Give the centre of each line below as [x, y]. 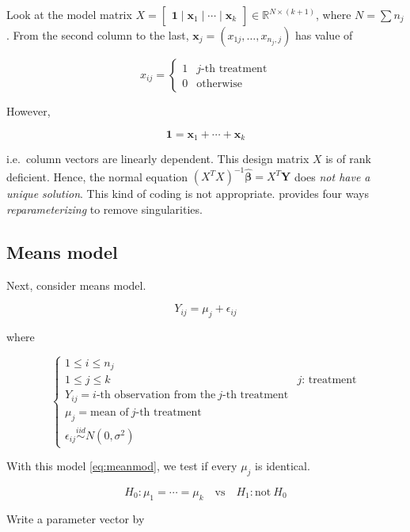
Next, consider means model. [76, 285]
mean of [110, 412]
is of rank [348, 159]
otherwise [219, 84]
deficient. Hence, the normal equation [97, 176]
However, [28, 111]
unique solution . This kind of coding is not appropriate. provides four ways [188, 194]
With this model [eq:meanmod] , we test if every [122, 466]
